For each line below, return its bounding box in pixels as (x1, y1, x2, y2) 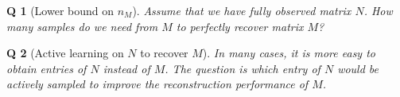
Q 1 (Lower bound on (6, 2, 115, 18)
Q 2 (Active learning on (6, 45, 124, 61)
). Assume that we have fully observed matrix (132, 2, 351, 18)
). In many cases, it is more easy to (202, 45, 375, 61)
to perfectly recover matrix (176, 17, 304, 34)
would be (337, 60, 379, 76)
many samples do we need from (6, 17, 158, 34)
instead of (103, 60, 150, 76)
